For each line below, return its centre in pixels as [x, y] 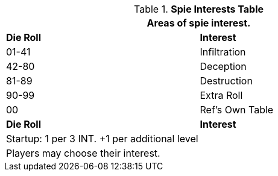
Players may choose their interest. [83, 153]
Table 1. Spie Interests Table [199, 9]
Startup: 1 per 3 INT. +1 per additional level [102, 139]
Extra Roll [221, 95]
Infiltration [223, 52]
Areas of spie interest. [199, 23]
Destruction [226, 81]
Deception [223, 66]
